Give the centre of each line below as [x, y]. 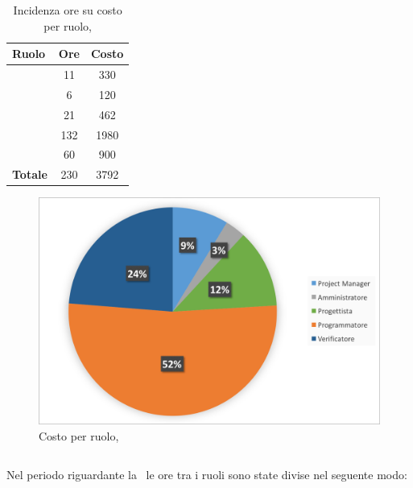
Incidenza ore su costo [68, 10]
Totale [30, 174]
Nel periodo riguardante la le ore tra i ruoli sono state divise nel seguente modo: [207, 475]
